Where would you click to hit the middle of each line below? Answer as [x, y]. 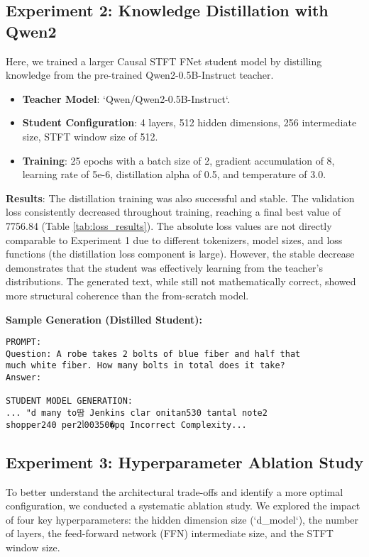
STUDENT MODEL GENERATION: [69, 401]
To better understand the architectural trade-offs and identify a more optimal [175, 491]
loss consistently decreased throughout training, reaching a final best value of [173, 212]
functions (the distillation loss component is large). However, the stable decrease [180, 254]
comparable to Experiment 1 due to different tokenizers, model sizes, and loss [174, 239]
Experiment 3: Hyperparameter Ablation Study [184, 462]
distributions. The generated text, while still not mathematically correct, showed [181, 281]
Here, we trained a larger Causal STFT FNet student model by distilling [164, 61]
